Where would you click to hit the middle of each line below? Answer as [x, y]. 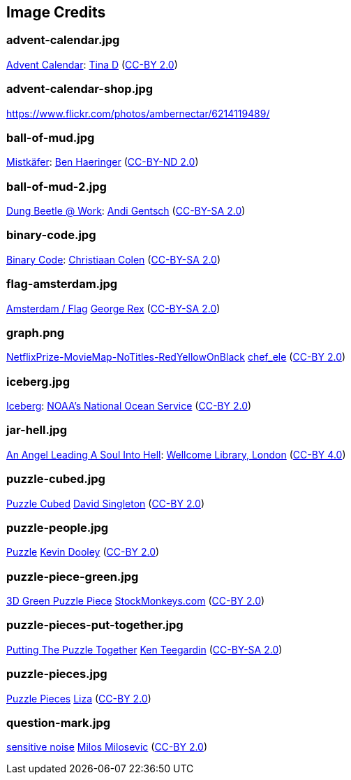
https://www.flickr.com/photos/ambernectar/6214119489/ [138, 113]
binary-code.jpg [51, 235]
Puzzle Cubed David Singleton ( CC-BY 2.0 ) [106, 503]
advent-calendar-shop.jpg [80, 89]
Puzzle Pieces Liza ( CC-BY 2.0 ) [79, 698]
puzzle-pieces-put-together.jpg [95, 625]
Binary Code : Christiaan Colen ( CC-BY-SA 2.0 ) [114, 259]
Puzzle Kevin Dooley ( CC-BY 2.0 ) [83, 552]
